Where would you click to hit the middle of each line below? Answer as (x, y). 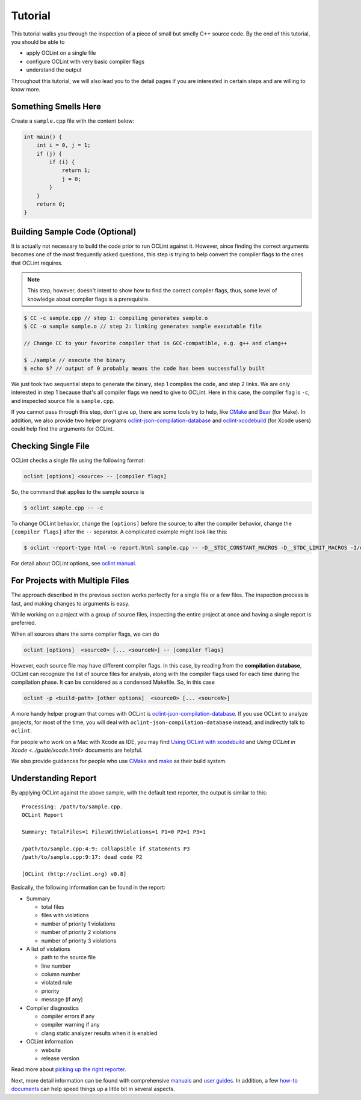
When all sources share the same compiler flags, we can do (85, 634)
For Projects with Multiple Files (70, 581)
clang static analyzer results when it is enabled (99, 1033)
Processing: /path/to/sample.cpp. (73, 807)
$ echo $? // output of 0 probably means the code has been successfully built (144, 369)
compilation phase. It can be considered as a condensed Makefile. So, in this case (113, 682)
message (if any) (62, 1000)
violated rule (57, 983)
